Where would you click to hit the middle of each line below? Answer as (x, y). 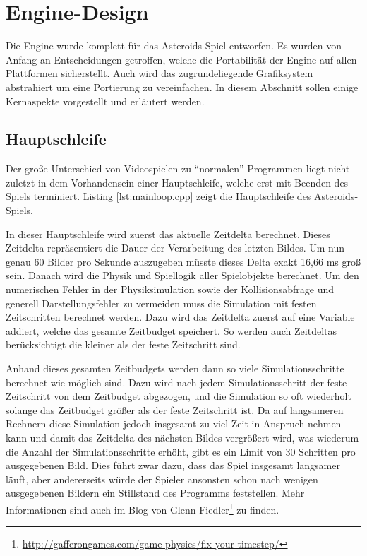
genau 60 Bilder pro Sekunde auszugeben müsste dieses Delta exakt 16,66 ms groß (183, 261)
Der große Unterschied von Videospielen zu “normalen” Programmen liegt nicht (178, 168)
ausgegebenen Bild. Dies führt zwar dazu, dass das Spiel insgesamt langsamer (173, 465)
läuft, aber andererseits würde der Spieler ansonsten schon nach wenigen (162, 479)
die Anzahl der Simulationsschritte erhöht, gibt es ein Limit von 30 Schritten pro (181, 451)
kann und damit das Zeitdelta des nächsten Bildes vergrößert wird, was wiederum (182, 437)
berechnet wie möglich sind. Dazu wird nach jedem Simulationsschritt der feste (176, 382)
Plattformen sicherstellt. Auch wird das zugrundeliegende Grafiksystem (160, 73)
